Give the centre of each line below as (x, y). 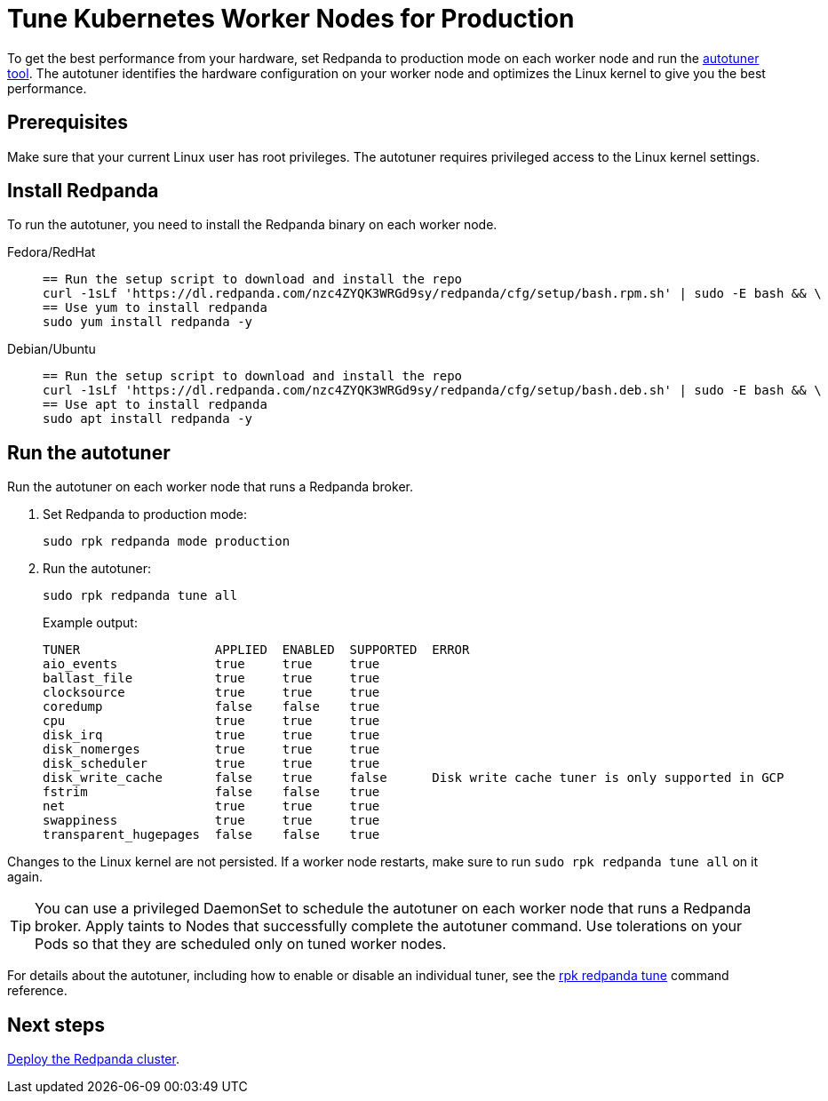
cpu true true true (211, 721)
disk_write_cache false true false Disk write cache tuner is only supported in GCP (414, 778)
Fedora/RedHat (52, 252)
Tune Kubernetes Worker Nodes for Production (291, 19)
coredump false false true (211, 707)
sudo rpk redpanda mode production (167, 542)
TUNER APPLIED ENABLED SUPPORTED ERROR (256, 650)
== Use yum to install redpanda (155, 308)
